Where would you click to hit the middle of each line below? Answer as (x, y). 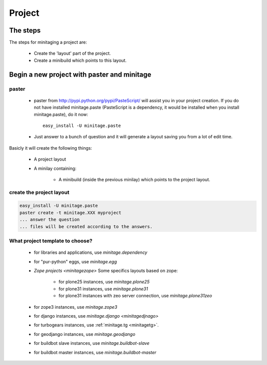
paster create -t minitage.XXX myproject (70, 213)
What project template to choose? (51, 241)
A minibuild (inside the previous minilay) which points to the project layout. (134, 179)
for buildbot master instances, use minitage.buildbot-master (95, 352)
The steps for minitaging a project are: (48, 42)
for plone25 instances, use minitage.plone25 (104, 282)
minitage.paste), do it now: (61, 114)
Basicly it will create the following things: (51, 148)
